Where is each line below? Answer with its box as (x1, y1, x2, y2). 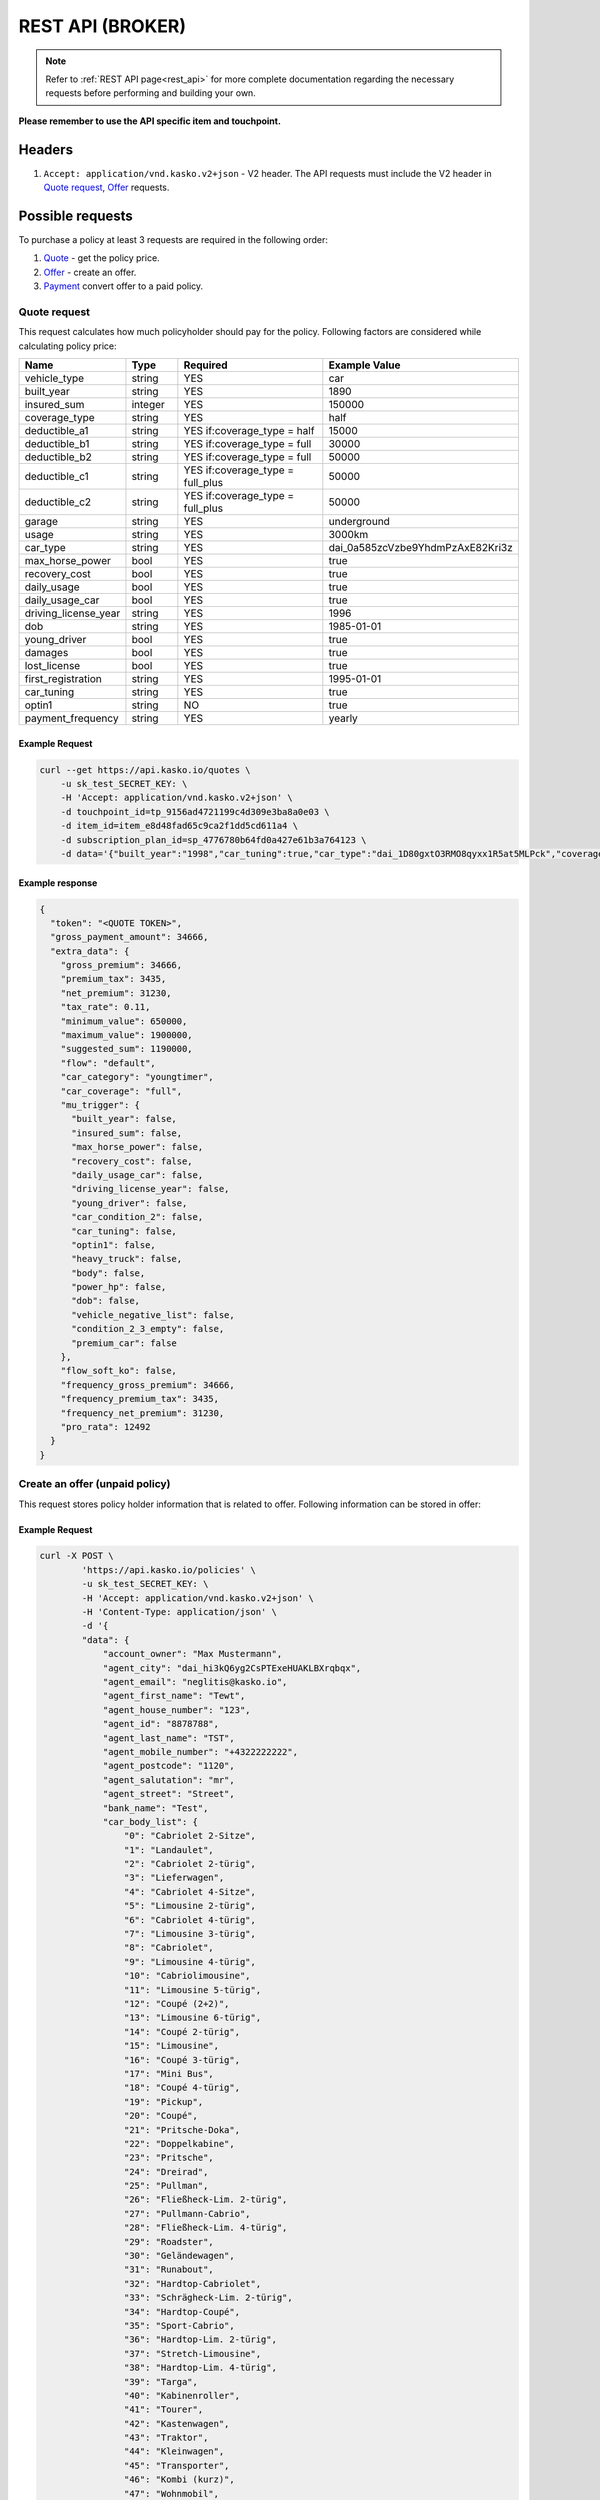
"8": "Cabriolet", (123, 1942, 214, 1954)
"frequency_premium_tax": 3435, (60, 1393, 220, 1405)
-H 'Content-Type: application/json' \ (81, 1606, 277, 1618)
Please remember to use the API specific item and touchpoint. (18, 115, 282, 127)
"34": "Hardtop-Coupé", (123, 2306, 240, 2317)
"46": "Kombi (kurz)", (123, 2474, 235, 2485)
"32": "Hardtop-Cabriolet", (123, 2278, 262, 2289)
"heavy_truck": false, (71, 1253, 183, 1265)
